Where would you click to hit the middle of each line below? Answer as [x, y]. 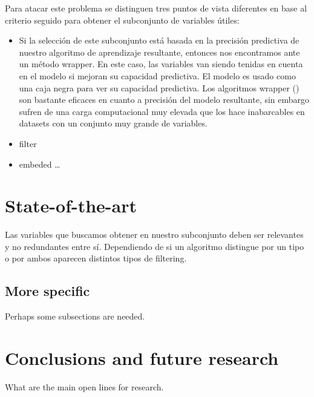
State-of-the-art [71, 205]
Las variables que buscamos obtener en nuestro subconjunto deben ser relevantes [154, 235]
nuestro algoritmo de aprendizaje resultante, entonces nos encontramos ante [159, 52]
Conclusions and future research [142, 358]
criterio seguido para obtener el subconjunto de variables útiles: [122, 20]
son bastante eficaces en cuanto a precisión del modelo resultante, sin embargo [164, 100]
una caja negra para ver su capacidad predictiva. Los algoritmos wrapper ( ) [159, 87]
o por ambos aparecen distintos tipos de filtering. [96, 258]
